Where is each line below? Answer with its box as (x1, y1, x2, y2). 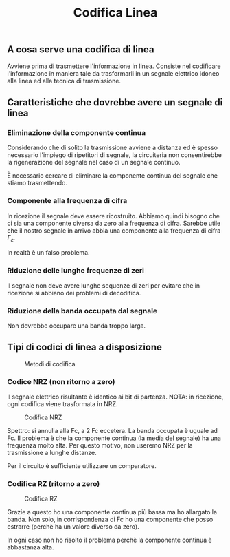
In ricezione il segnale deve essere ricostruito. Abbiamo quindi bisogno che (7, 211, 220, 220)
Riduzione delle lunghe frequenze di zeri (7, 266, 144, 275)
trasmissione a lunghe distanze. (7, 449, 97, 457)
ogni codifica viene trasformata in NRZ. (7, 400, 118, 408)
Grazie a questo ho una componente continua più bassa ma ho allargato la (7, 508, 218, 516)
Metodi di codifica (24, 359, 76, 368)
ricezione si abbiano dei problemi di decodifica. (7, 288, 141, 297)
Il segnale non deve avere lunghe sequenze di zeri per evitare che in (7, 281, 200, 290)
